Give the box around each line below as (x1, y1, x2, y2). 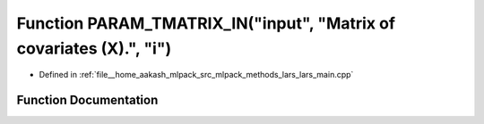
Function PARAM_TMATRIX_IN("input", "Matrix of (16, 13, 396, 33)
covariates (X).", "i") (16, 38, 172, 58)
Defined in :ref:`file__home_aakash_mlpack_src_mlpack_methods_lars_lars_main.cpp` (39, 70, 354, 80)
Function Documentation (16, 93, 159, 108)
